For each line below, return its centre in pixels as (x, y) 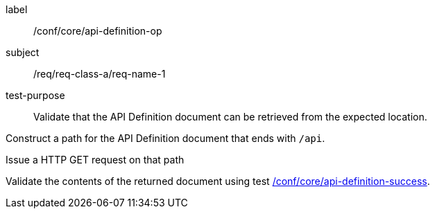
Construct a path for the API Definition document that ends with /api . (165, 138)
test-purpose (35, 95)
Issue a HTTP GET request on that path (95, 160)
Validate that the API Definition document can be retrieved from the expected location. (230, 117)
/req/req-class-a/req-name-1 (100, 74)
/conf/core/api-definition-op (98, 31)
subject (23, 52)
